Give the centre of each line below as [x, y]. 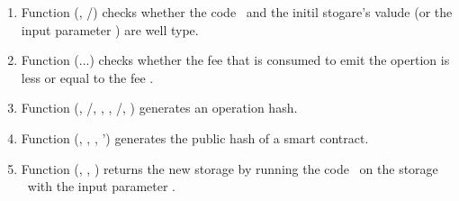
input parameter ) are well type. [110, 29]
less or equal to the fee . [87, 77]
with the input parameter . [102, 186]
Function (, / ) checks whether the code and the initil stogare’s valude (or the [237, 12]
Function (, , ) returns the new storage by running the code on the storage [229, 168]
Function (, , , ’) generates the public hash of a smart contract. [195, 137]
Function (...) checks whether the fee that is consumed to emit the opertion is [235, 60]
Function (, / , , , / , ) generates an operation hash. [159, 108]
